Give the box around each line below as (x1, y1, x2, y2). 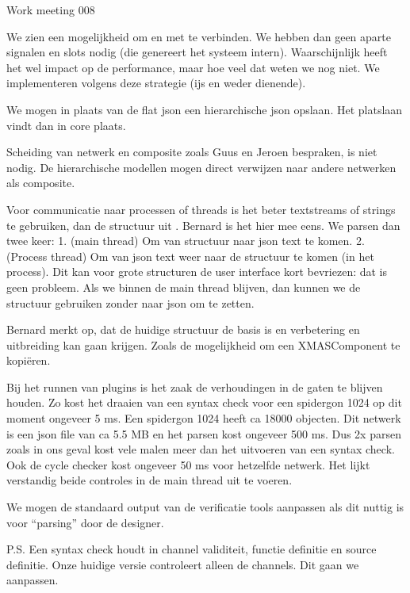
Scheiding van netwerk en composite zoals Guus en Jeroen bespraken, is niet (6, 143, 377, 160)
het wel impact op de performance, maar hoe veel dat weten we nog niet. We (6, 59, 380, 75)
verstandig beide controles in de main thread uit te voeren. (6, 472, 293, 488)
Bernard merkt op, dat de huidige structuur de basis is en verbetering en (6, 321, 360, 338)
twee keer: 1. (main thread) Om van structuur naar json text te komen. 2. (6, 232, 365, 249)
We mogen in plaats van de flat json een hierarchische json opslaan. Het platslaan (6, 101, 403, 117)
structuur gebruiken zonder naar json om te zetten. (6, 294, 255, 311)
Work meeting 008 (6, 2, 95, 17)
